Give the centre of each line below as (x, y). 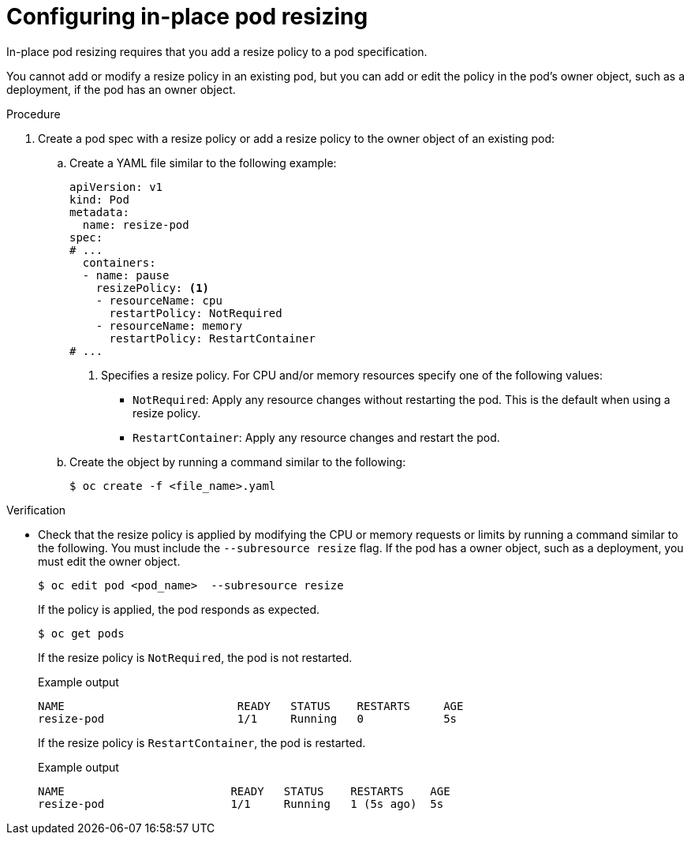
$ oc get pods (81, 633)
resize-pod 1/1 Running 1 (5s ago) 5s (241, 804)
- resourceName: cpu (159, 300)
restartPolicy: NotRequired (196, 313)
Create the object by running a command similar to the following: (238, 462)
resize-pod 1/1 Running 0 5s (248, 718)
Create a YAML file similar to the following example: (203, 163)
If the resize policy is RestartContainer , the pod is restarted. (202, 742)
